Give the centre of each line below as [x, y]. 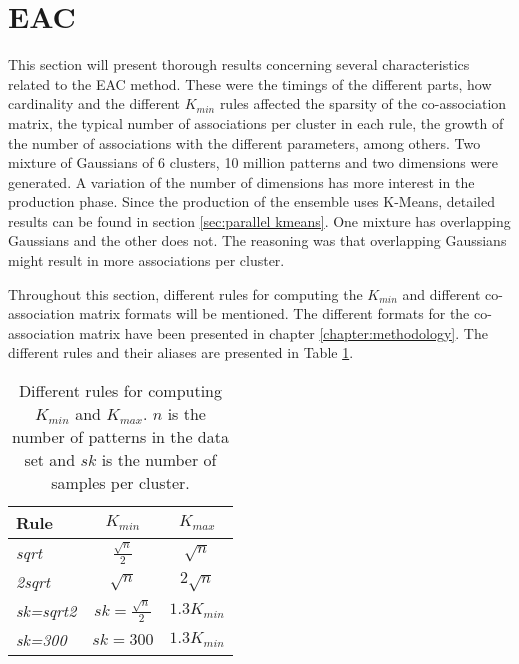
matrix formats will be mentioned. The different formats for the [274, 313]
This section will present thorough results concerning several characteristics [239, 64]
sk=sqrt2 [46, 611]
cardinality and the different [94, 103]
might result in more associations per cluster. [146, 260]
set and [50, 460]
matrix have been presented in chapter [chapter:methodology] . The [283, 332]
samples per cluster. [120, 483]
